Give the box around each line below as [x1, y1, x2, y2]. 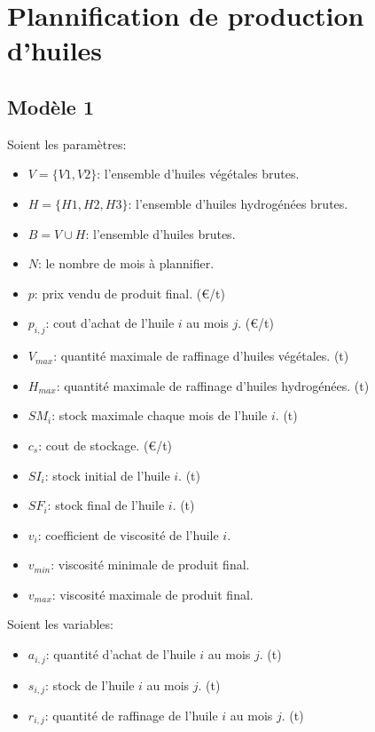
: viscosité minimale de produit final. [51, 555, 250, 574]
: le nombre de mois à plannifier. [38, 254, 215, 273]
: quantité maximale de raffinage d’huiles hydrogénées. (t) [56, 376, 370, 394]
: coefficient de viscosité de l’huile [37, 525, 219, 544]
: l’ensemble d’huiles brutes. [85, 224, 236, 243]
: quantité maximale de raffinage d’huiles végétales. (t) [53, 346, 349, 365]
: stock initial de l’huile [44, 465, 170, 484]
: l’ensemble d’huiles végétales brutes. [97, 164, 300, 183]
